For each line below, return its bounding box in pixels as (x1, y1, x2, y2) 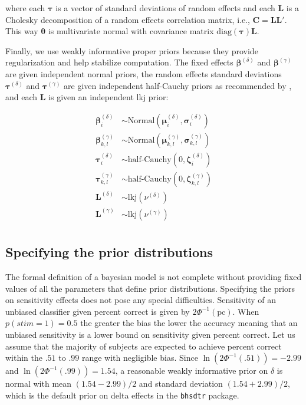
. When (232, 305, 259, 317)
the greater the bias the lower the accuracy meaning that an (80, 317, 298, 329)
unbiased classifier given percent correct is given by (5, 305, 190, 317)
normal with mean (5, 377, 72, 390)
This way (5, 25, 38, 37)
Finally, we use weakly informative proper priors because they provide (5, 44, 258, 57)
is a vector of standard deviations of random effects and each (55, 2, 275, 14)
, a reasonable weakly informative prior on (115, 364, 268, 377)
